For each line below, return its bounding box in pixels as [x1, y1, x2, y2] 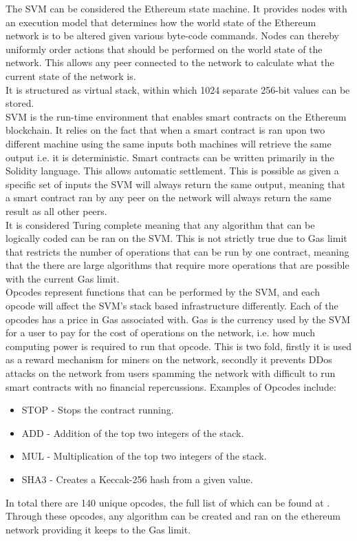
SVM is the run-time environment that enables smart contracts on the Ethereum [6, 109, 347, 123]
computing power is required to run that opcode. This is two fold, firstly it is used [6, 338, 352, 353]
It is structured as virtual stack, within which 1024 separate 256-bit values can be [6, 82, 350, 96]
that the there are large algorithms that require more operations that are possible [6, 258, 349, 272]
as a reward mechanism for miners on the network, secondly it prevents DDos [6, 352, 332, 367]
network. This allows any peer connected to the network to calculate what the [6, 55, 334, 70]
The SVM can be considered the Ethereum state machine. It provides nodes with [6, 1, 347, 15]
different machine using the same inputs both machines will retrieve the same [6, 136, 332, 150]
